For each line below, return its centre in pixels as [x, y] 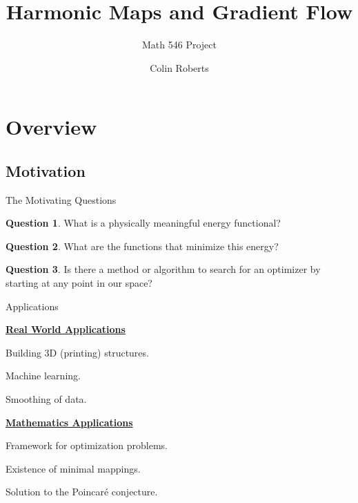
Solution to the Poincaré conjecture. [82, 492]
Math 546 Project [179, 45]
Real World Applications [66, 329]
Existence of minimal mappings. [73, 468]
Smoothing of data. [46, 399]
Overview [51, 127]
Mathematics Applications [69, 422]
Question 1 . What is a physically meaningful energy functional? [143, 223]
